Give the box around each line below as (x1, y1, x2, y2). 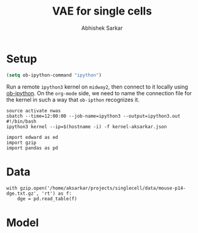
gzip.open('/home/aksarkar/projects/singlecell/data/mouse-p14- (19, 185, 186, 191)
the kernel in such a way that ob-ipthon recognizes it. (6, 96, 140, 103)
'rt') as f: (41, 190, 72, 197)
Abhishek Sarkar (81, 24, 123, 32)
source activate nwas (6, 107, 61, 113)
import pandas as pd (6, 144, 59, 151)
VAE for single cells (52, 4, 152, 18)
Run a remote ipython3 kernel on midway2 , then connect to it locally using (6, 83, 188, 90)
